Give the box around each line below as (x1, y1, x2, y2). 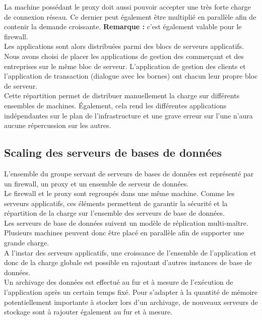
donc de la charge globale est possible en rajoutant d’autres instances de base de (4, 257, 252, 268)
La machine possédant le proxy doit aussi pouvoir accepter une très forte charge (4, 2, 251, 12)
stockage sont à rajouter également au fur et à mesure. (4, 306, 173, 317)
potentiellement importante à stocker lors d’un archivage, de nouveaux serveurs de (4, 296, 258, 307)
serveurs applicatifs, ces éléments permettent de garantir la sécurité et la (4, 198, 228, 208)
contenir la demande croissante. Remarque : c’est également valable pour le (4, 21, 242, 32)
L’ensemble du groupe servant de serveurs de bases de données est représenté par (4, 168, 254, 178)
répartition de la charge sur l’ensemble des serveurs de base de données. (4, 208, 225, 218)
